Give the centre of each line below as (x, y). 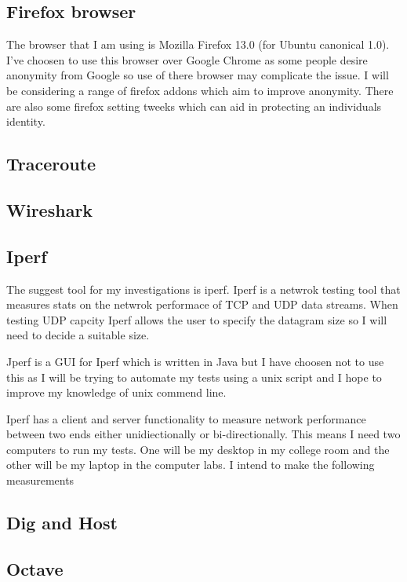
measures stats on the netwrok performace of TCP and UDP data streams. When (202, 304)
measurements (40, 480)
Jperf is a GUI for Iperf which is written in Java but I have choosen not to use (195, 361)
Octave (35, 568)
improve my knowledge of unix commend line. (116, 392)
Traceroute (51, 164)
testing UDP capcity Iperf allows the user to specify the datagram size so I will (197, 319)
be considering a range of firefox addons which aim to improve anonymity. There (200, 90)
